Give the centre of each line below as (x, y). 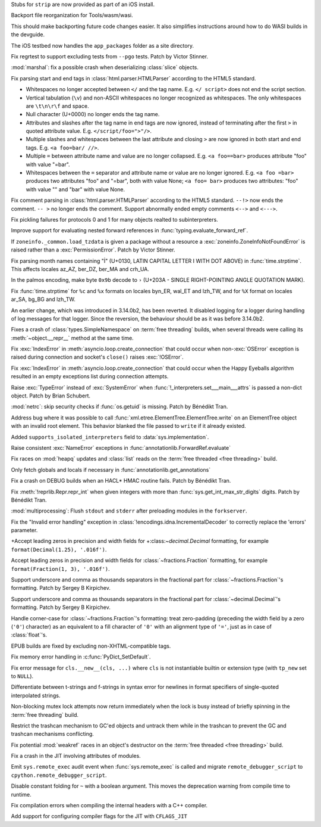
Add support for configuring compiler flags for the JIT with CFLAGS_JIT (99, 816)
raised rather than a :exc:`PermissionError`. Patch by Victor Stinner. (93, 250)
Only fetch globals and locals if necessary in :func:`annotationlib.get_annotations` (111, 470)
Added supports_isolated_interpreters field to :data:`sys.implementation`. (110, 437)
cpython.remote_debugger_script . (59, 775)
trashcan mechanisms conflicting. (53, 734)
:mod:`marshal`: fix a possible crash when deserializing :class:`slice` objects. (105, 67)
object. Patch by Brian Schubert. (51, 396)
